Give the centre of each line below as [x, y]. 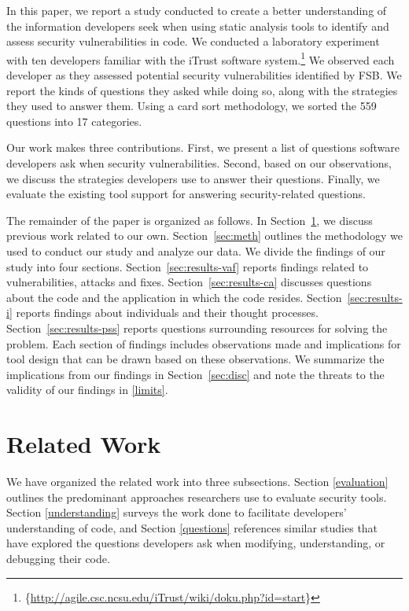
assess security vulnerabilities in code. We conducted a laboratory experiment [193, 41]
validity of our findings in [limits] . [87, 390]
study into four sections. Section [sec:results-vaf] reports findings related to [188, 266]
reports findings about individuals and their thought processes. [167, 313]
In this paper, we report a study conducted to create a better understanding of [197, 10]
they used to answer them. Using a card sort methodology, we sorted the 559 [192, 106]
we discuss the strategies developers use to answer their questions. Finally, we [193, 178]
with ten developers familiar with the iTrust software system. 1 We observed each [201, 58]
